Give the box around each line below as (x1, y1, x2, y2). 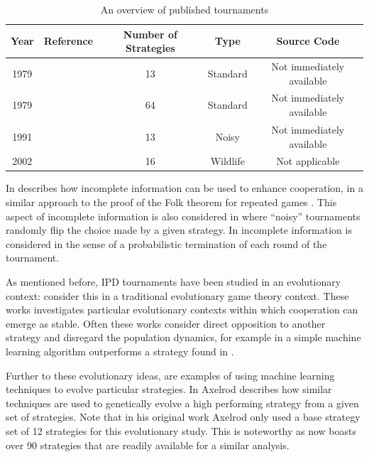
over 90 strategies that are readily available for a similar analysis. (6, 437, 290, 452)
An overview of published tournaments (100, 2, 269, 16)
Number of (123, 26, 177, 41)
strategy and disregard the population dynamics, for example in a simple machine (6, 330, 361, 345)
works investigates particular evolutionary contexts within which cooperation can (6, 302, 358, 317)
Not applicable (276, 154, 340, 168)
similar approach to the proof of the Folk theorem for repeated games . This (6, 195, 337, 210)
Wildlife (210, 154, 245, 168)
